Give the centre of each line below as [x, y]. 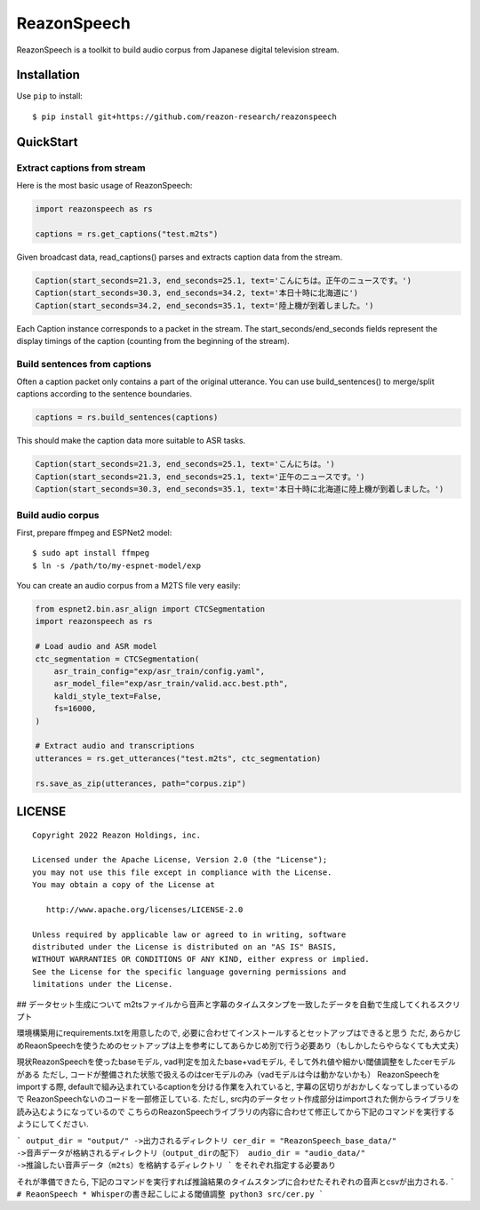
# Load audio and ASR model [96, 646]
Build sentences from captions [84, 364]
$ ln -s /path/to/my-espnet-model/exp [117, 565]
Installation [48, 75]
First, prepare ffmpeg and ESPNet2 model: [94, 533]
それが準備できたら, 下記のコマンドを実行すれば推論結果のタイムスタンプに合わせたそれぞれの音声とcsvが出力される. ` [236, 1182]
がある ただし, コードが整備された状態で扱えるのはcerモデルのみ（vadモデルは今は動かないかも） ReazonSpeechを [228, 1074]
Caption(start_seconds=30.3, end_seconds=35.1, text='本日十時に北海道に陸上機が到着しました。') [240, 489]
